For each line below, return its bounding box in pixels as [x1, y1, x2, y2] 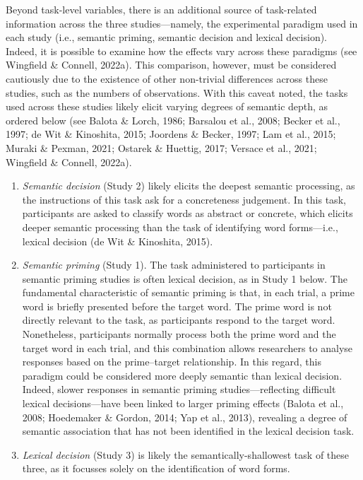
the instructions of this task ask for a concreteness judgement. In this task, [22, 192, 346, 206]
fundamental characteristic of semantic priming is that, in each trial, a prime [22, 285, 355, 300]
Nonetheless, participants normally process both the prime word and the [22, 327, 336, 341]
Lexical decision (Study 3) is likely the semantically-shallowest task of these [22, 447, 350, 462]
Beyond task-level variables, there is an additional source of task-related [6, 2, 317, 16]
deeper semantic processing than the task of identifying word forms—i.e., [22, 219, 338, 234]
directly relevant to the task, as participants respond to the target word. [22, 312, 335, 327]
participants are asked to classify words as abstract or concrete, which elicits [22, 206, 353, 221]
